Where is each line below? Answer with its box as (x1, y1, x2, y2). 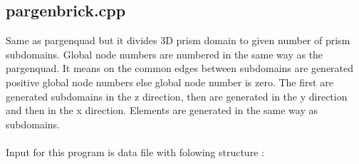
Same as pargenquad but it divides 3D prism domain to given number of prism (6, 33, 350, 48)
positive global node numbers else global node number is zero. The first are (6, 74, 333, 89)
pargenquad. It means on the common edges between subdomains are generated (6, 61, 354, 76)
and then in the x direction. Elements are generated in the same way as (6, 103, 318, 118)
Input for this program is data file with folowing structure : (6, 144, 264, 159)
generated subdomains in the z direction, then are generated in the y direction (6, 88, 348, 103)
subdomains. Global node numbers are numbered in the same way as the (6, 46, 323, 61)
